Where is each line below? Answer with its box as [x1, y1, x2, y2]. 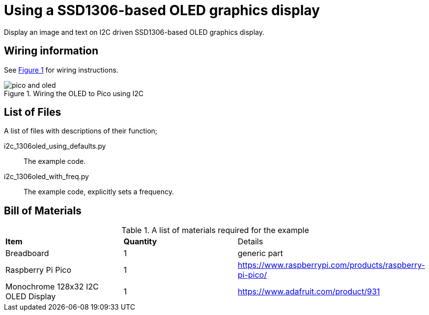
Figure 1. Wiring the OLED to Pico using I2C [4, 89, 143, 98]
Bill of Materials [4, 204, 82, 217]
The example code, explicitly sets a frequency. [24, 187, 174, 196]
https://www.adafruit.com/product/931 [237, 287, 380, 297]
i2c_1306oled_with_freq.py [4, 172, 89, 181]
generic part [237, 248, 283, 259]
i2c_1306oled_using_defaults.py [4, 142, 106, 151]
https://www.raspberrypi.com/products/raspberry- [237, 260, 425, 270]
